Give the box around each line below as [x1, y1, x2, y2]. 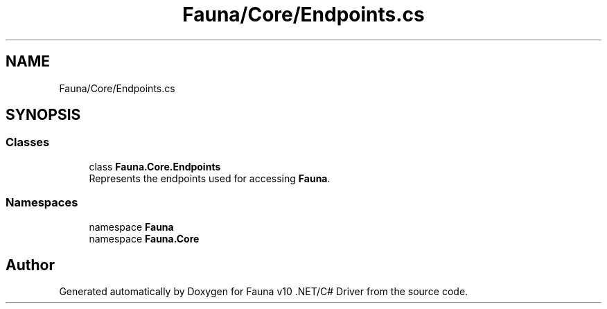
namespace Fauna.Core [89, 232, 200, 245]
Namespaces [6, 195, 78, 210]
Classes [6, 135, 50, 150]
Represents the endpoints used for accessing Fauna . [89, 172, 331, 184]
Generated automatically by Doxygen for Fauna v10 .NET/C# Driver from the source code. [59, 285, 468, 298]
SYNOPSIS [6, 106, 81, 124]
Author [6, 256, 55, 274]
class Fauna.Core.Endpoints [89, 160, 221, 173]
